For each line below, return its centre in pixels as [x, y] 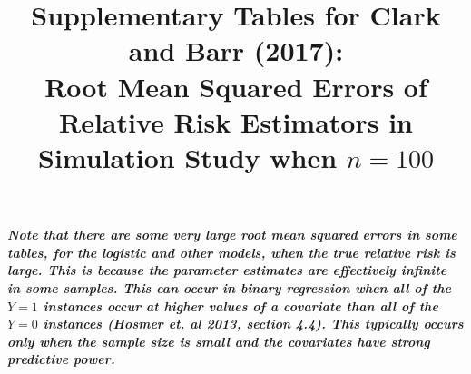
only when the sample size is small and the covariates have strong [219, 341]
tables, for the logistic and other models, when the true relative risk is [231, 252]
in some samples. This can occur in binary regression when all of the [229, 287]
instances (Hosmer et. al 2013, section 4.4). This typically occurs [253, 324]
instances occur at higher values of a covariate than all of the [240, 305]
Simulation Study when [188, 157]
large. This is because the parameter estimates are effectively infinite [227, 270]
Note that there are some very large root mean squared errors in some [232, 235]
